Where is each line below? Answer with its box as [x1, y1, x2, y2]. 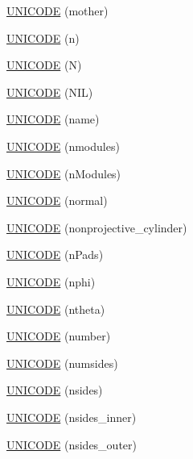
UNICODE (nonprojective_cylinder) [6, 219, 187, 236]
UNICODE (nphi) [6, 273, 96, 290]
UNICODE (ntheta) [6, 300, 105, 317]
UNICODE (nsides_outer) [6, 436, 137, 453]
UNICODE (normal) [6, 192, 108, 209]
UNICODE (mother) [6, 2, 109, 19]
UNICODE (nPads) [6, 246, 104, 263]
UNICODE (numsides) [6, 354, 118, 371]
